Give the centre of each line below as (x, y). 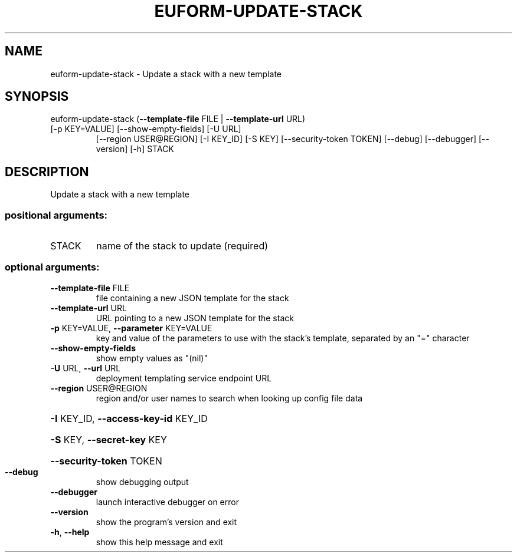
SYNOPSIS (37, 97)
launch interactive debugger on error (167, 502)
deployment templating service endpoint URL (184, 378)
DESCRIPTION (47, 172)
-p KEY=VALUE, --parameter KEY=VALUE (131, 328)
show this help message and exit (159, 542)
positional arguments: (56, 215)
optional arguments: (52, 267)
